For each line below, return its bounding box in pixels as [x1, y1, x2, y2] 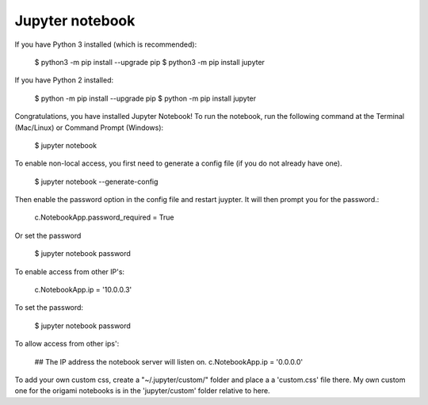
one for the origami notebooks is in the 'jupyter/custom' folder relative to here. [14, 386, 270, 395]
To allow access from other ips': [14, 339, 120, 349]
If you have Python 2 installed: [14, 75, 114, 85]
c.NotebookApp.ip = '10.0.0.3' [34, 285, 132, 295]
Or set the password [14, 231, 82, 240]
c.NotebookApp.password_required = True [34, 212, 174, 222]
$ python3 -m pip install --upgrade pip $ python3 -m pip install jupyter [34, 57, 266, 67]
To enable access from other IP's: [14, 266, 125, 277]
